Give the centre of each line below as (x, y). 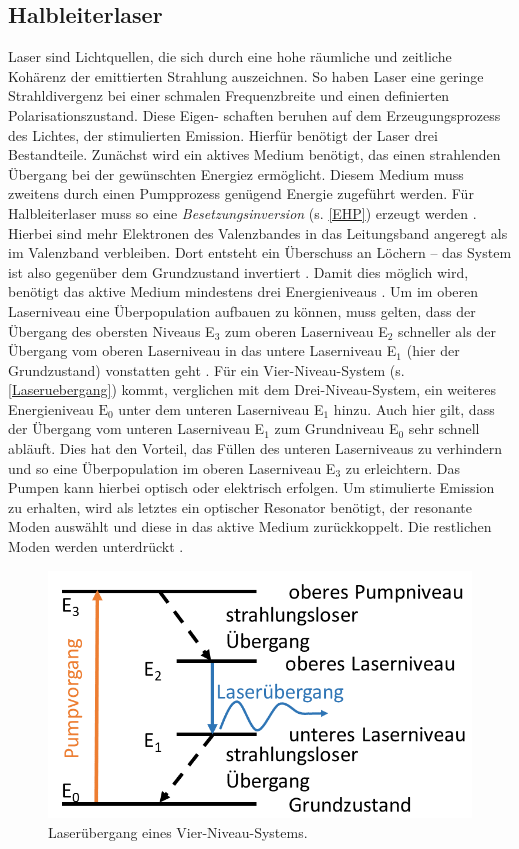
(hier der (433, 350)
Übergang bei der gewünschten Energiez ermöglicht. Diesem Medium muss (236, 173)
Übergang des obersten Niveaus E (111, 330)
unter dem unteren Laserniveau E (221, 408)
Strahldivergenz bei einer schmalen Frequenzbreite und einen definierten (229, 95)
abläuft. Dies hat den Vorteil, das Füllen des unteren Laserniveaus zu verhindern (255, 448)
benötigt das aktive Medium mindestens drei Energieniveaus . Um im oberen (243, 291)
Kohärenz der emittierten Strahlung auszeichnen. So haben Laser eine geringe (246, 75)
